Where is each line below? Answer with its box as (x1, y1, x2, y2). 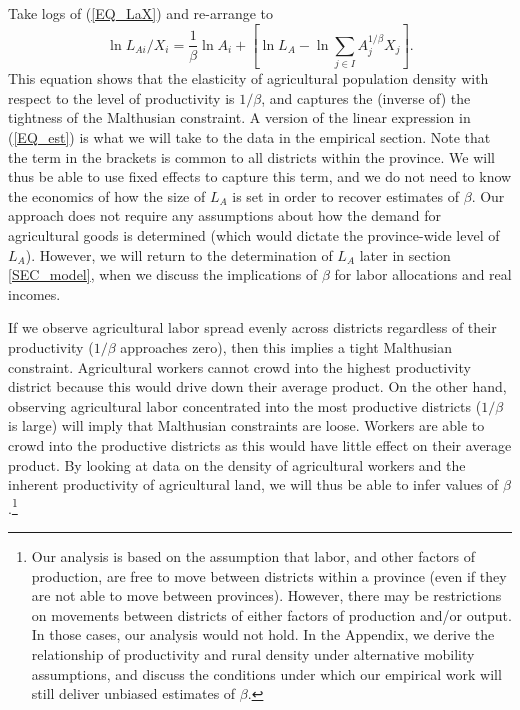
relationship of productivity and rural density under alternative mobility (31, 643, 475, 664)
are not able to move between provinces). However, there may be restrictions (31, 585, 502, 606)
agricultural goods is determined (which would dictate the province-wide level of (8, 225, 500, 245)
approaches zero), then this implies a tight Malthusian (120, 336, 452, 357)
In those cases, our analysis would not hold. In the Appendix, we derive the (31, 624, 495, 645)
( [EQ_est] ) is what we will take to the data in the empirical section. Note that (8, 127, 491, 148)
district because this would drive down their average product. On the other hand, (8, 376, 507, 397)
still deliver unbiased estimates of (31, 683, 236, 704)
